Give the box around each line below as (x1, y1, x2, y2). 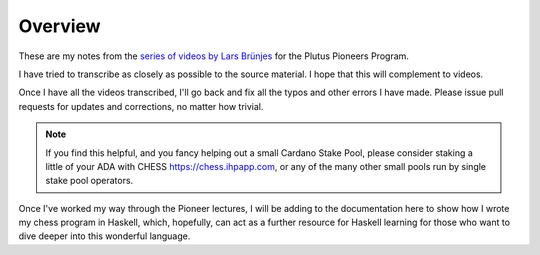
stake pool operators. (45, 175, 134, 187)
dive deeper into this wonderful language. (18, 230, 191, 242)
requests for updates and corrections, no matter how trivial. (18, 100, 264, 112)
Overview (18, 15, 101, 37)
